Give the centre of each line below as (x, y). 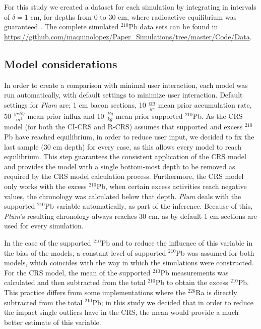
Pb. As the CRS (218, 115)
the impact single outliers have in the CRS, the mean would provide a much (121, 312)
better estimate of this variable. (53, 322)
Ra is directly (216, 292)
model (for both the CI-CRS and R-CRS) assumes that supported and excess (123, 127)
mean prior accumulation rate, (205, 104)
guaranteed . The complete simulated (61, 27)
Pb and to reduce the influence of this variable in (177, 242)
